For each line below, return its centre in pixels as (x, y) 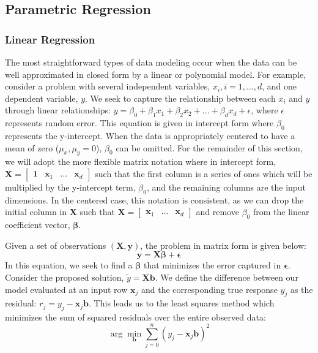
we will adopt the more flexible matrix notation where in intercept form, (141, 161)
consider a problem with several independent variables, (108, 86)
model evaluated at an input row (66, 289)
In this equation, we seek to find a (69, 265)
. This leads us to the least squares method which (182, 303)
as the (301, 289)
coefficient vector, (38, 225)
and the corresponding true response (209, 289)
